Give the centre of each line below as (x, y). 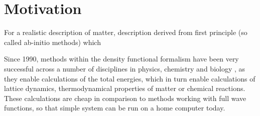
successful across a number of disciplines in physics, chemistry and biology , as (125, 68)
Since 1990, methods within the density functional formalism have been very (121, 59)
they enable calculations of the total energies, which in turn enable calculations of (130, 78)
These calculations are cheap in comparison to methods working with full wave (125, 98)
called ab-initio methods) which (52, 42)
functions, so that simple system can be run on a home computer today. (115, 108)
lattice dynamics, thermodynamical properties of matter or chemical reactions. (125, 88)
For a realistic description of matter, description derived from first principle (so (126, 32)
